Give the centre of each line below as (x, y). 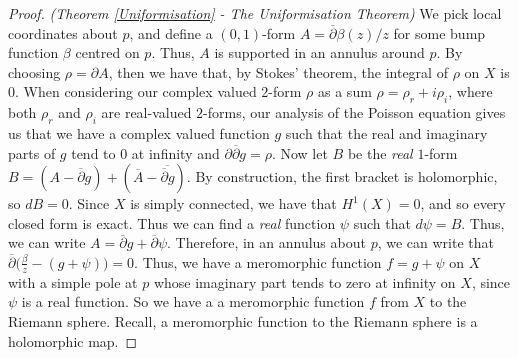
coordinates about (63, 32)
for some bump (439, 32)
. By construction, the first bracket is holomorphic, (342, 176)
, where (470, 91)
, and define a (171, 32)
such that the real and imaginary (386, 132)
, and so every (463, 203)
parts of (32, 152)
